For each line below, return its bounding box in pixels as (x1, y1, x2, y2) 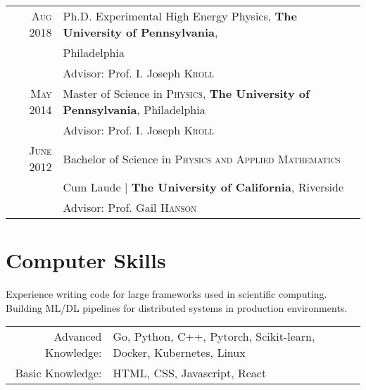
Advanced (53, 328, 102, 345)
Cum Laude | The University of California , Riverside (63, 179, 344, 195)
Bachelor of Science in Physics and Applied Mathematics (63, 150, 341, 167)
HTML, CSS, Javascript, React (113, 365, 267, 382)
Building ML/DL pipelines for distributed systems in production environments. (6, 300, 348, 315)
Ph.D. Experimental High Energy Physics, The (63, 8, 298, 24)
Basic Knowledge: (15, 365, 102, 382)
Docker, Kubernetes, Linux (113, 344, 246, 361)
